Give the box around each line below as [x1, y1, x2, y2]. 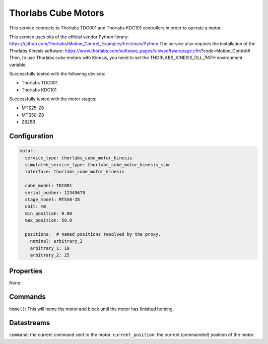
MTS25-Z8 [21, 105, 44, 111]
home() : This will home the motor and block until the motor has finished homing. [9, 306, 174, 312]
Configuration [9, 132, 54, 140]
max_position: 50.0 [25, 217, 72, 223]
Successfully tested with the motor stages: [9, 96, 97, 102]
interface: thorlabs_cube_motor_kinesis [25, 169, 125, 175]
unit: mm [25, 204, 46, 209]
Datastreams [9, 319, 50, 327]
